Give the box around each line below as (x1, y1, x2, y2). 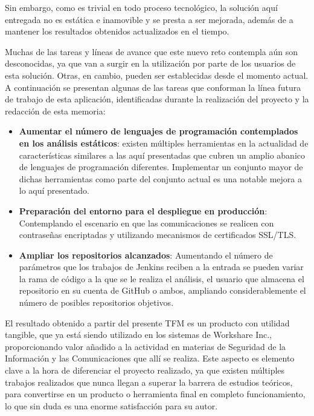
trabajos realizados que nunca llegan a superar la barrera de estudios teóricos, (5, 375, 293, 388)
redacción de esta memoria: (5, 104, 106, 117)
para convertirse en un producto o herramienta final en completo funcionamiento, (5, 388, 306, 400)
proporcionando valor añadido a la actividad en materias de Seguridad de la (5, 340, 286, 352)
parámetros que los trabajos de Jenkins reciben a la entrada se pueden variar (19, 260, 304, 273)
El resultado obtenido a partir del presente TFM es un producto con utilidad (5, 316, 290, 329)
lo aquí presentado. (19, 184, 89, 197)
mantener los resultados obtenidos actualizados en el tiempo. (5, 25, 229, 38)
